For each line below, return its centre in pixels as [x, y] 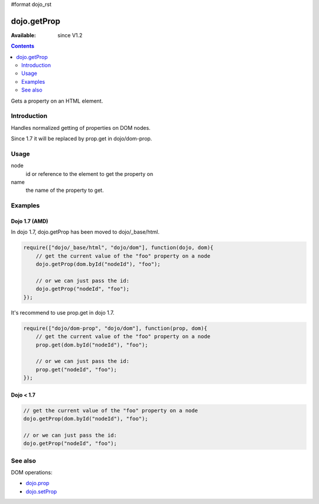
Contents [23, 46]
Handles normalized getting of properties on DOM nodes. [81, 127]
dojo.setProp [41, 491]
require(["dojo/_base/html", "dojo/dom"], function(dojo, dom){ [118, 248]
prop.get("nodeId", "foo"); [77, 369]
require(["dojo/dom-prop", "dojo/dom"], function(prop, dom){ [115, 328]
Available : [24, 35]
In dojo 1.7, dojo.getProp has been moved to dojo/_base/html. [85, 232]
